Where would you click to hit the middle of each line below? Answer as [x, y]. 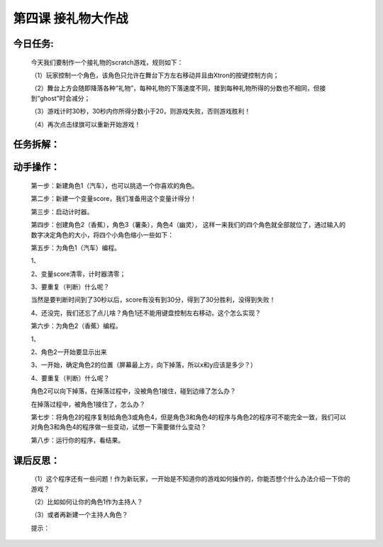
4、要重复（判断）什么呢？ [70, 378]
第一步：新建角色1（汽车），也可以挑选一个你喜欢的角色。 [115, 185]
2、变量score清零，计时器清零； [78, 274]
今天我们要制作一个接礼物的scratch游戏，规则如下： [107, 62]
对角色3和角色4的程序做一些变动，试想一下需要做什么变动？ [119, 427]
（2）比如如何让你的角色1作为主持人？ [87, 502]
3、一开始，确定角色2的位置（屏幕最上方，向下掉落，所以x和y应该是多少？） [144, 365]
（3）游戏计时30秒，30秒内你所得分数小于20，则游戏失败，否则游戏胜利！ [141, 111]
